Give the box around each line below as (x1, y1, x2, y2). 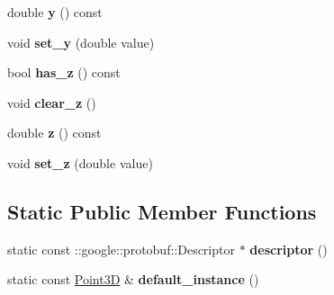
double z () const (7, 123, 102, 142)
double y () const (7, 3, 103, 21)
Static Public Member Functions (7, 197, 317, 225)
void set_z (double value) (7, 153, 153, 172)
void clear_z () (7, 93, 96, 112)
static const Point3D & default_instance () (7, 270, 259, 289)
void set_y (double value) (7, 32, 155, 51)
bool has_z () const (7, 63, 121, 82)
